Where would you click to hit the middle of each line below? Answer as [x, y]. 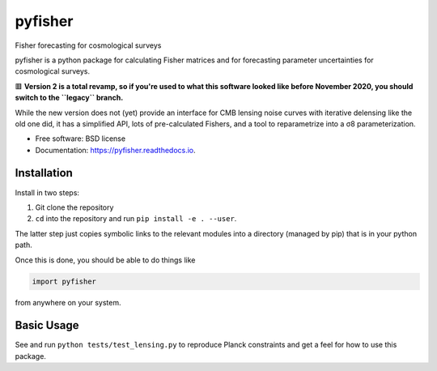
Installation [44, 173]
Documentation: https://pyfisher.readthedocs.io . [115, 150]
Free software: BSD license [80, 139]
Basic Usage [47, 325]
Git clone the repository [74, 207]
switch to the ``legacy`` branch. [69, 98]
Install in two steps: [47, 192]
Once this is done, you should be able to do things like [105, 260]
